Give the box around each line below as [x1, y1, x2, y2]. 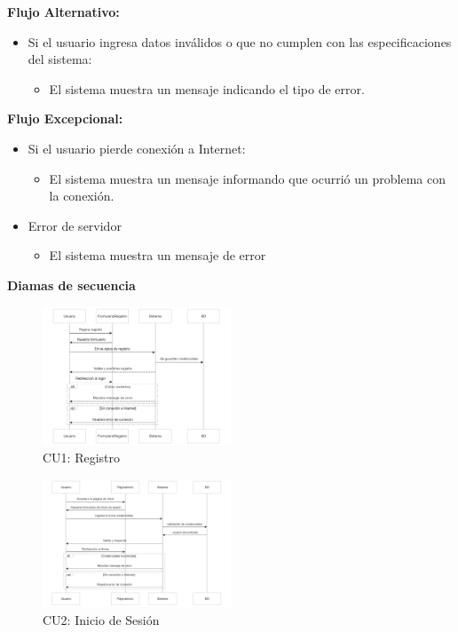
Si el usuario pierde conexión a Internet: [28, 138, 246, 157]
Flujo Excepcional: [7, 109, 123, 128]
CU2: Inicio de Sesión [43, 610, 160, 628]
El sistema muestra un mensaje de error [49, 246, 266, 265]
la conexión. [49, 186, 114, 205]
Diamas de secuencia [7, 275, 136, 294]
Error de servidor [28, 216, 122, 234]
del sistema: [28, 50, 92, 68]
